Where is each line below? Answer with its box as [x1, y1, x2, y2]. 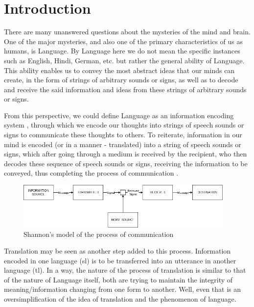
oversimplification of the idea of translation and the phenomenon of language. [4, 293, 236, 304]
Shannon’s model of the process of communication [23, 229, 174, 239]
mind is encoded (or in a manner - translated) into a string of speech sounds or [4, 139, 241, 149]
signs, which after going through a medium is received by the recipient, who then [4, 149, 247, 159]
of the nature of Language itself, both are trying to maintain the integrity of [4, 274, 233, 284]
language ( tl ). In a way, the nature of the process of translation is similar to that [4, 265, 246, 275]
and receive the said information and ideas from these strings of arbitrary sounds [4, 84, 247, 94]
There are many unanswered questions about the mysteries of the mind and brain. [4, 26, 251, 37]
